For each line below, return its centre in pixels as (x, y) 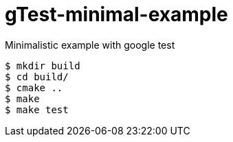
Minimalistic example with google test (90, 45)
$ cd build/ (37, 76)
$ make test (37, 109)
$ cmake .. (34, 87)
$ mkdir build (43, 66)
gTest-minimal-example (116, 14)
